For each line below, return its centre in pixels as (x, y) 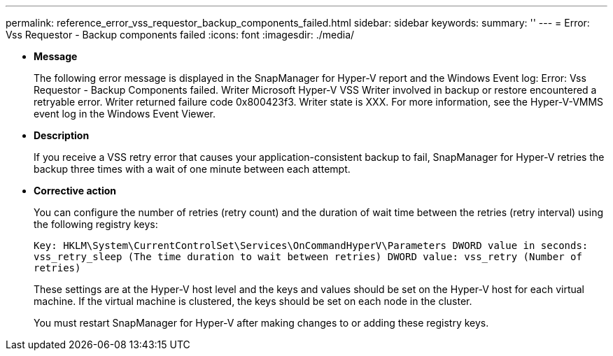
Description (62, 135)
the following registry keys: (96, 224)
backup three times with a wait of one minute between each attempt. (192, 169)
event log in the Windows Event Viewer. (125, 114)
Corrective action (75, 191)
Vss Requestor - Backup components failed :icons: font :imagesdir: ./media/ (180, 35)
